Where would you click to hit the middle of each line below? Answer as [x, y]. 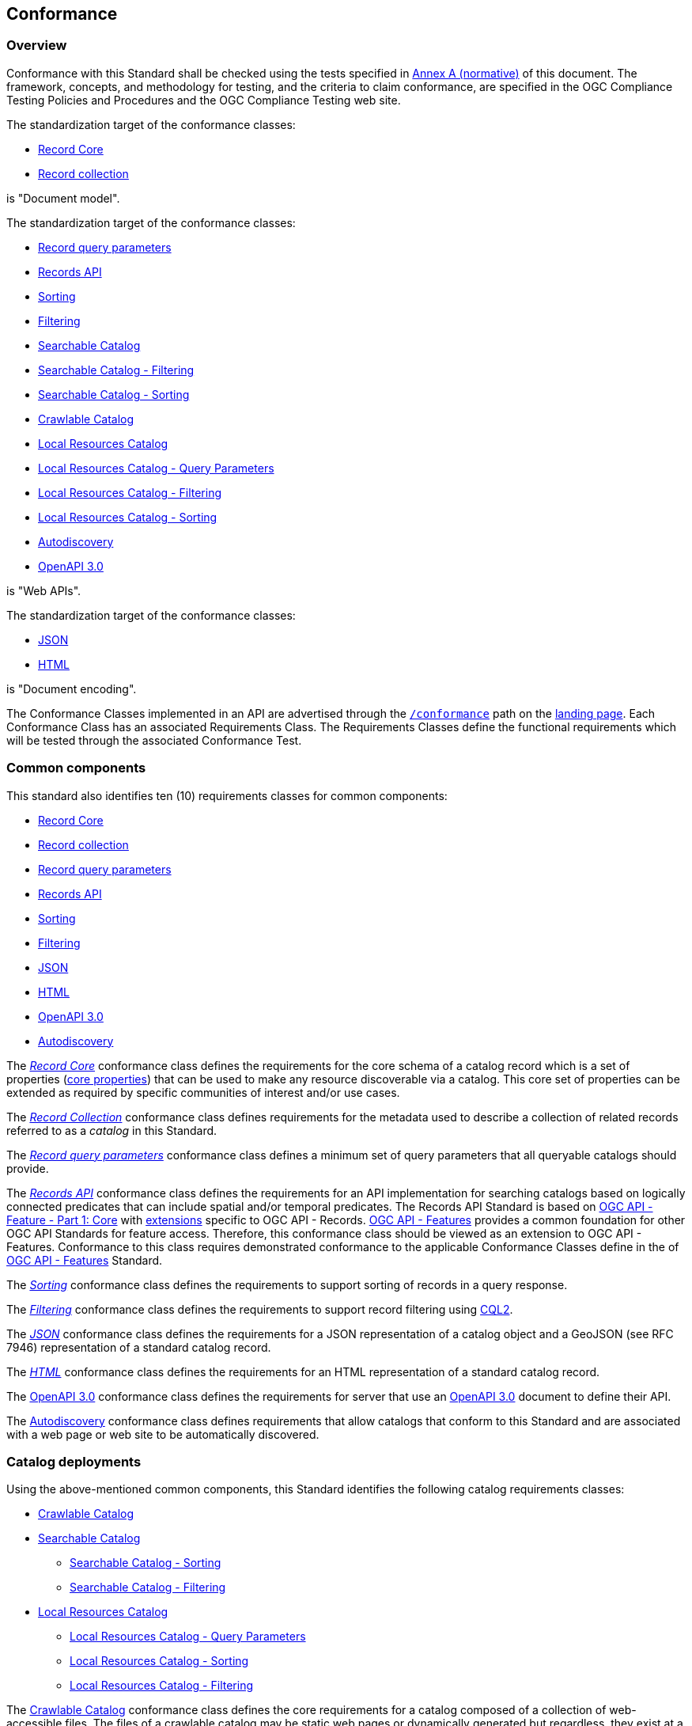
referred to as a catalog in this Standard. [112, 1130]
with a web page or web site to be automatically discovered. [163, 1434]
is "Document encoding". [72, 689]
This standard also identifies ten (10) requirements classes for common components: [227, 795]
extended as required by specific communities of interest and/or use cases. [203, 1092]
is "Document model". [63, 198]
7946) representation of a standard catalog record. [139, 1347]
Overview [37, 46]
